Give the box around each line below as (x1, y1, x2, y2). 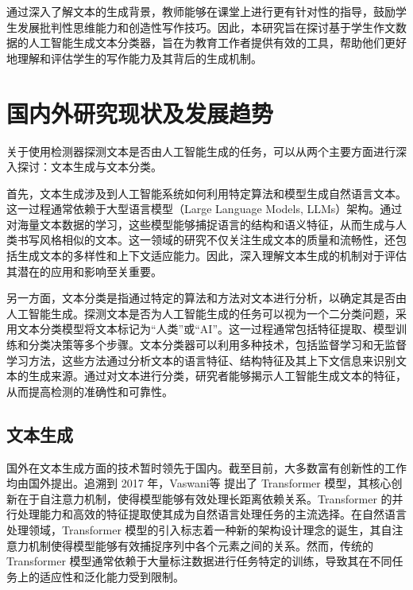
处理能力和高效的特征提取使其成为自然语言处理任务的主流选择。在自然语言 (17, 506, 407, 522)
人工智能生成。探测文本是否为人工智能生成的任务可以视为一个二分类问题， (6, 305, 396, 321)
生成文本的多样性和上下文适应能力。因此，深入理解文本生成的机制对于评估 (17, 247, 407, 264)
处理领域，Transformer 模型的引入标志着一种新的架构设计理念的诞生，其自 (6, 521, 392, 538)
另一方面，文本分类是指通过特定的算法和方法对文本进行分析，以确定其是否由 (6, 289, 407, 306)
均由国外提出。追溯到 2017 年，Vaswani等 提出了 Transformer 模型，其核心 (6, 475, 392, 491)
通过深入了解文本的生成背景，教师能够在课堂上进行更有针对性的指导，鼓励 (6, 3, 396, 19)
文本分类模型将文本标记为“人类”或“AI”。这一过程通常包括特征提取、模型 (17, 320, 396, 337)
